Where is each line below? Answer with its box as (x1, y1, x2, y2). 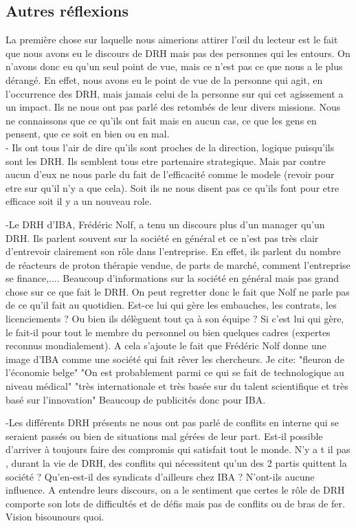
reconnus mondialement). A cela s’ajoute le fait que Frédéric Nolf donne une (5, 338, 326, 353)
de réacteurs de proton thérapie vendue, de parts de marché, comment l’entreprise (5, 257, 351, 272)
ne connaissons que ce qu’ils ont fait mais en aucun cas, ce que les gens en (5, 113, 317, 127)
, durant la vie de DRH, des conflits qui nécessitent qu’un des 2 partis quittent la (5, 456, 347, 470)
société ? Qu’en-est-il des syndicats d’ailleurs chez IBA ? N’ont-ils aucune (5, 469, 315, 483)
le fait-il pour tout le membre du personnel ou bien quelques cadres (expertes (5, 324, 331, 339)
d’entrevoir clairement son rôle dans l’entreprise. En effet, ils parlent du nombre (5, 244, 341, 258)
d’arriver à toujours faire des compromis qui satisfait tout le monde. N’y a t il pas (5, 442, 351, 456)
